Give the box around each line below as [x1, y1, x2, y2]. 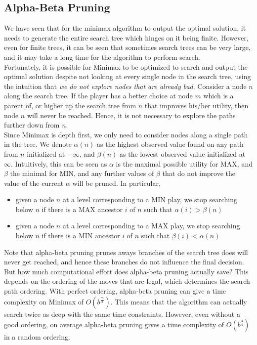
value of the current [4, 177, 64, 188]
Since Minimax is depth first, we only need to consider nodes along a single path [4, 129, 248, 139]
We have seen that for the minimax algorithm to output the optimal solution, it [4, 23, 246, 33]
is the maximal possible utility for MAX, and [116, 158, 253, 169]
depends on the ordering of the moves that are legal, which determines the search [4, 276, 250, 286]
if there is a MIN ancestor [42, 230, 120, 241]
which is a [203, 90, 234, 101]
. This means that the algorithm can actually [110, 296, 247, 306]
